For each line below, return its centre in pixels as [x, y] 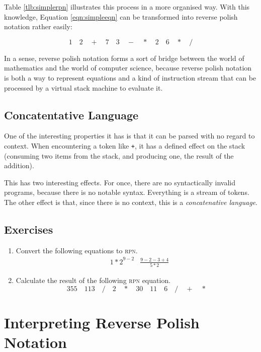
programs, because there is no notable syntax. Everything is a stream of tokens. [127, 192]
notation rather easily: [38, 26]
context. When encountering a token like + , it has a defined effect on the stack [125, 145]
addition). [19, 165]
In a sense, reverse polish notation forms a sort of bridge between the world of [124, 58]
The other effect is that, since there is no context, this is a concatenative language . [131, 202]
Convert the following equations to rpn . [77, 250]
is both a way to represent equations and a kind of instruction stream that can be [130, 77]
